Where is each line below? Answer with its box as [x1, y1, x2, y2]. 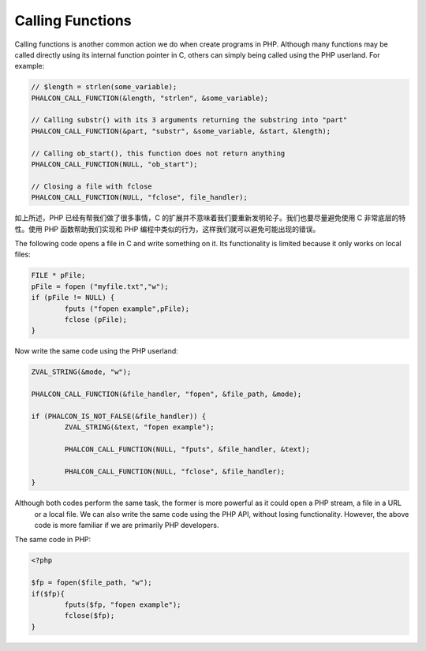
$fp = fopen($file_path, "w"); [31, 578, 153, 587]
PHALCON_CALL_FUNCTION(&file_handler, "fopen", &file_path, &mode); [31, 390, 302, 398]
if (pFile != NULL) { [31, 293, 115, 302]
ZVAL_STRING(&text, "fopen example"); [64, 423, 215, 432]
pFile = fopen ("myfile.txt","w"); [31, 282, 169, 291]
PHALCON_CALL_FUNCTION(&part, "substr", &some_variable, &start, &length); [31, 126, 331, 136]
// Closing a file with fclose [31, 181, 153, 191]
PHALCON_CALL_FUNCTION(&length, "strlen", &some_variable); [31, 93, 269, 103]
